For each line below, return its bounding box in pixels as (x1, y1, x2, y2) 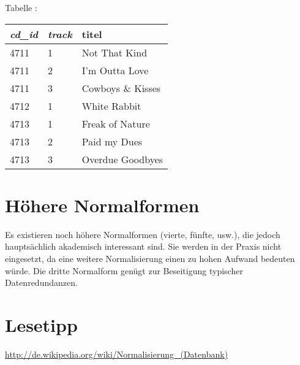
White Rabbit (81, 98, 141, 113)
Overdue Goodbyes (81, 152, 163, 166)
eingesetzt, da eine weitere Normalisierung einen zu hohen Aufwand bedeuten (5, 252, 295, 264)
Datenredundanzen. (5, 276, 78, 289)
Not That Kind (81, 45, 148, 60)
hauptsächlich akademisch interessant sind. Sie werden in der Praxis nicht (5, 240, 282, 253)
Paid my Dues (81, 134, 143, 148)
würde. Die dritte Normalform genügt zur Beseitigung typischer (5, 264, 243, 277)
